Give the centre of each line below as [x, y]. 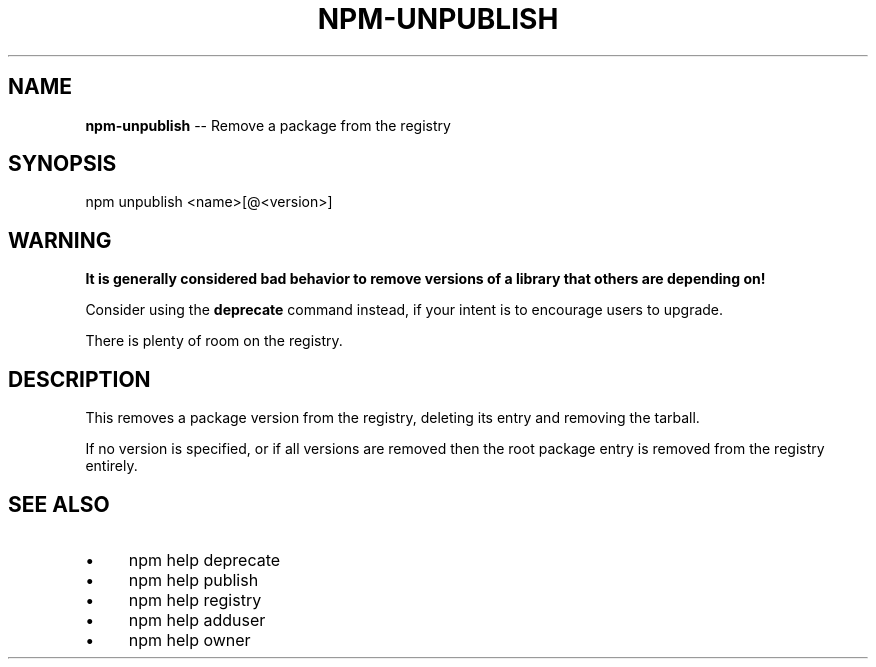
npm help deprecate [204, 559]
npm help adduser [197, 619]
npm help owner [189, 639]
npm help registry [195, 599]
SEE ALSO [59, 504]
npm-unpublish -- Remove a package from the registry [268, 125]
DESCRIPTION [79, 379]
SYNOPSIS [62, 164]
